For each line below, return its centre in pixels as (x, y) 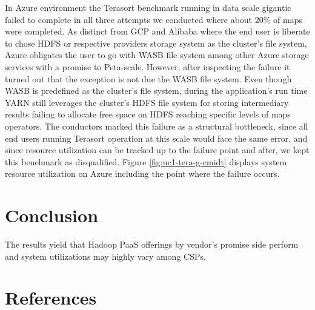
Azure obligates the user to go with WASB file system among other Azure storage (157, 55)
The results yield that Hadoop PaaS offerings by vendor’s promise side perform (152, 244)
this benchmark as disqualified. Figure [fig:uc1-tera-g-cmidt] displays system (146, 161)
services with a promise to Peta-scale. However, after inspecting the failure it (148, 66)
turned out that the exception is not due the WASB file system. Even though (148, 78)
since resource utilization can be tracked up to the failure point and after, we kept (157, 150)
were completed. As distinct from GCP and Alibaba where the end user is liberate (157, 31)
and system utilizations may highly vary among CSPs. (105, 256)
